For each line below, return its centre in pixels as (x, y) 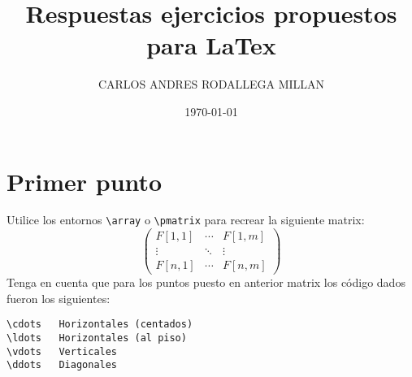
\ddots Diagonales (62, 365)
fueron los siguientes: (59, 298)
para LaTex (211, 45)
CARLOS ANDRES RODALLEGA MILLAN (211, 84)
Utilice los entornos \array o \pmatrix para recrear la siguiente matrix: (186, 220)
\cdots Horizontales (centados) (100, 325)
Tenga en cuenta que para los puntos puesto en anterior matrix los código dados (206, 282)
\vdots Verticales (62, 351)
